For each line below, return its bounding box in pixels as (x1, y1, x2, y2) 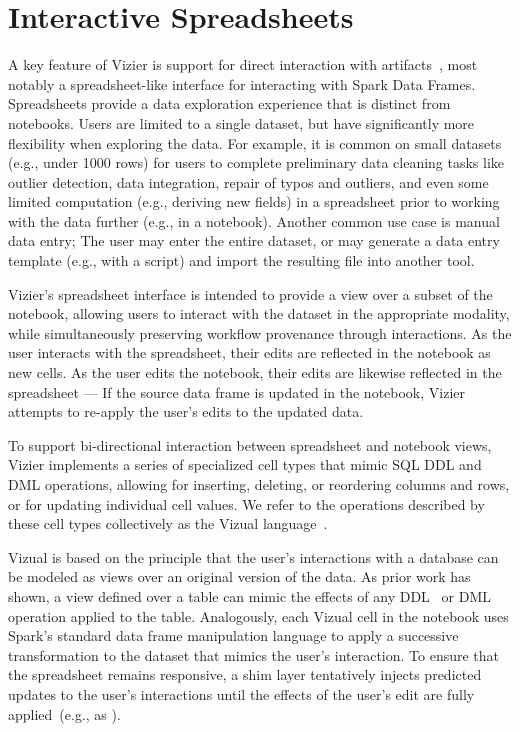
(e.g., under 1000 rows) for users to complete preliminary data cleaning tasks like (8, 152, 505, 173)
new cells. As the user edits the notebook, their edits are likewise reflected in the (8, 362, 502, 383)
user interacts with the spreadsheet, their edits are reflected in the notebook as (8, 342, 491, 363)
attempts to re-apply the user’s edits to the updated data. (8, 401, 364, 422)
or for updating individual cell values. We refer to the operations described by (8, 493, 485, 514)
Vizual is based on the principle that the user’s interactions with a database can (8, 546, 499, 567)
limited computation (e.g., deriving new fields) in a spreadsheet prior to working (8, 191, 500, 212)
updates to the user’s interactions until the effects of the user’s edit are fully (8, 683, 475, 704)
